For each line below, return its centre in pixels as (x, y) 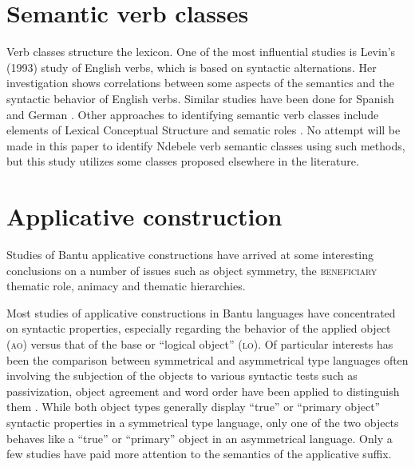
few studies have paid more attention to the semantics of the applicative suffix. (199, 454)
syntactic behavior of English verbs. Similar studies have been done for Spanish (200, 98)
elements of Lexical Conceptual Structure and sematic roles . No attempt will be (204, 130)
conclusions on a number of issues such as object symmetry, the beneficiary (192, 270)
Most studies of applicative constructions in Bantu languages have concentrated (201, 312)
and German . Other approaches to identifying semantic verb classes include (193, 114)
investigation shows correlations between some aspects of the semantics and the (201, 83)
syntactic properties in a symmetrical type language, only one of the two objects (203, 422)
